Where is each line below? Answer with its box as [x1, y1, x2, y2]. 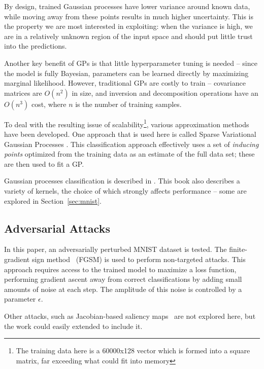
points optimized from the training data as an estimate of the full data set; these [4, 149, 255, 159]
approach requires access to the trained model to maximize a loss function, [4, 264, 237, 274]
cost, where [31, 98, 67, 109]
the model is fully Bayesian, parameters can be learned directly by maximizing [4, 67, 249, 78]
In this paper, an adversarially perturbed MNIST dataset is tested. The [4, 244, 227, 254]
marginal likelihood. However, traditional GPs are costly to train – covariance [4, 78, 246, 88]
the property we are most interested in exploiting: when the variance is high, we [4, 21, 253, 31]
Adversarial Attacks [4, 220, 110, 236]
